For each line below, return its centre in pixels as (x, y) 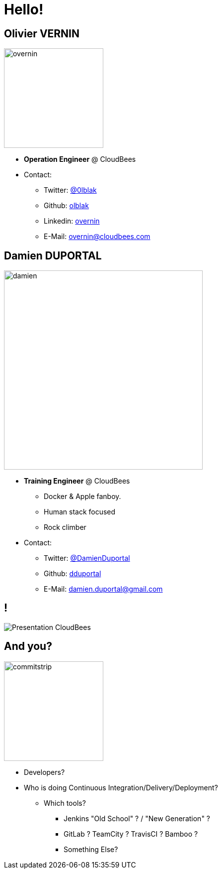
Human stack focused (80, 512)
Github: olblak (66, 206)
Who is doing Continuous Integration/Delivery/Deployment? (121, 787)
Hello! (24, 9)
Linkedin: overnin (72, 221)
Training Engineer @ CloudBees (77, 481)
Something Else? (91, 849)
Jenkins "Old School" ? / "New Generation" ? (137, 818)
